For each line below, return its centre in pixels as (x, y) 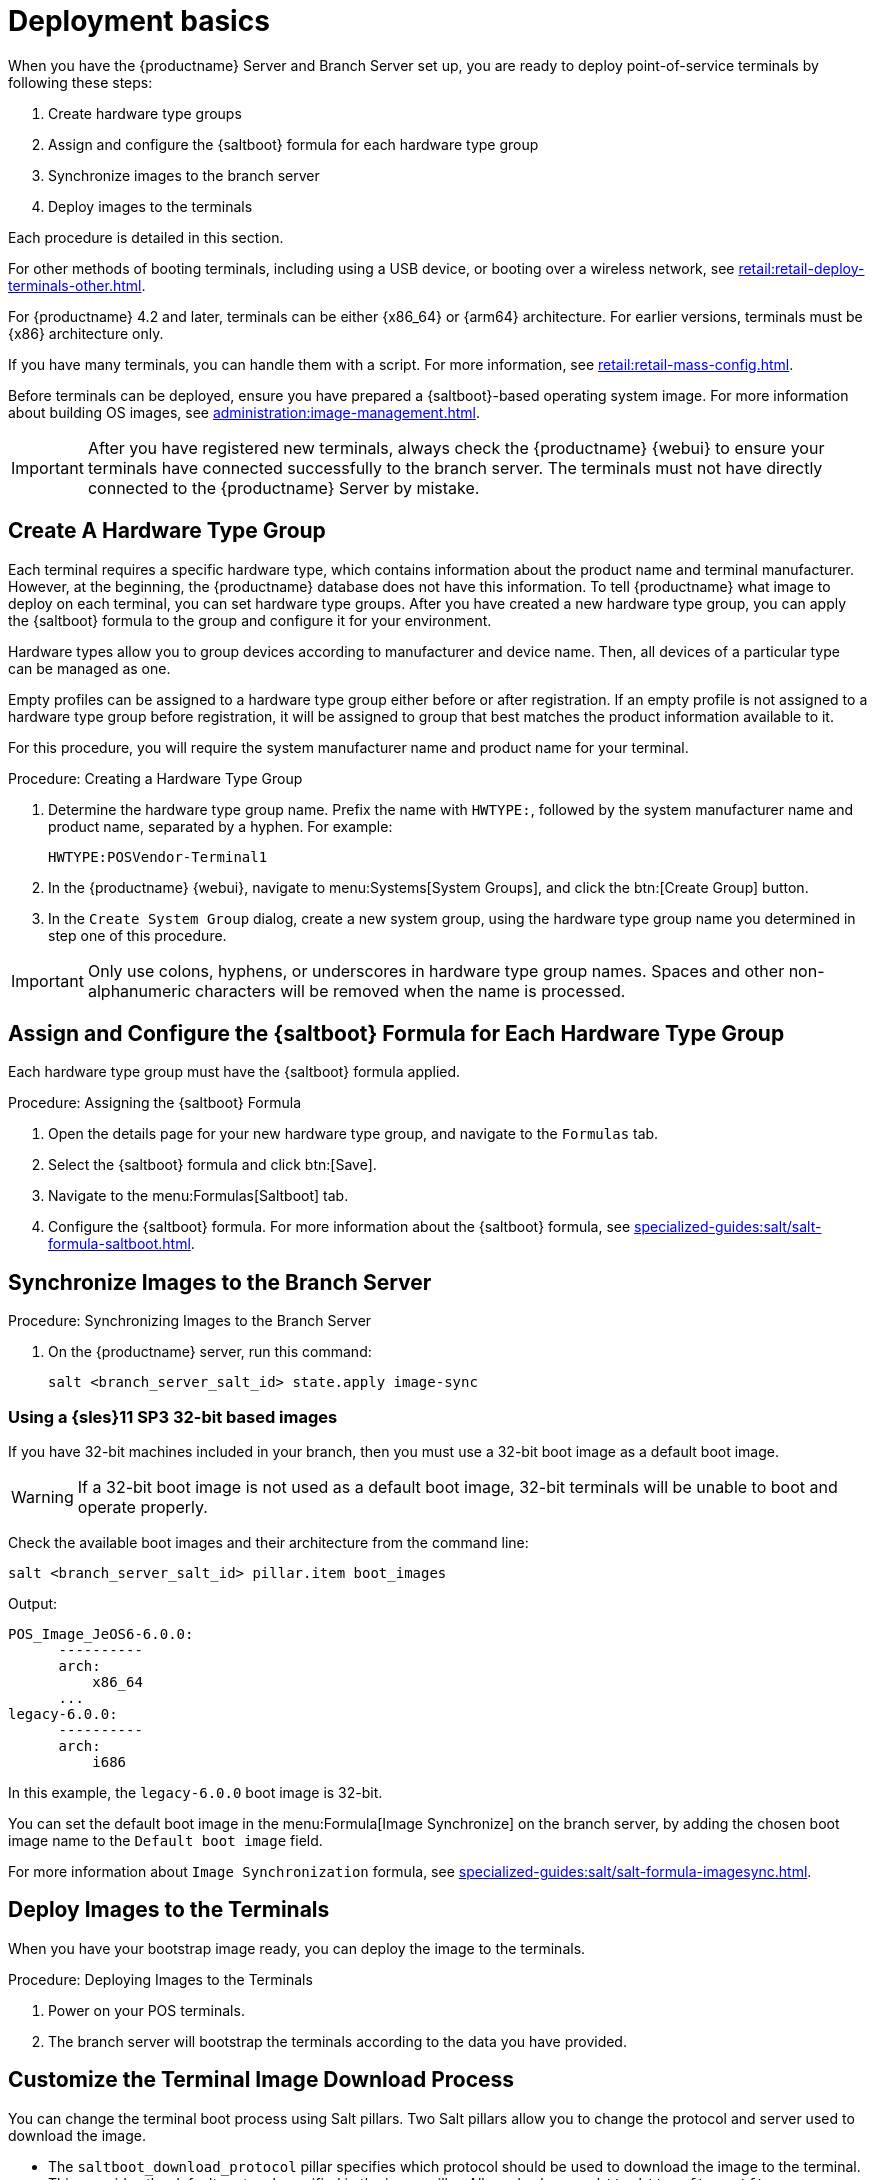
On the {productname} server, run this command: (210, 1352)
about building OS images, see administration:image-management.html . (244, 412)
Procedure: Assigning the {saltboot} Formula (155, 1103)
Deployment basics (139, 21)
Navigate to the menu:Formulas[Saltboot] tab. (198, 1196)
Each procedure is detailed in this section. (146, 237)
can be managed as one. (89, 668)
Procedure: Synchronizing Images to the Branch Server (190, 1321)
